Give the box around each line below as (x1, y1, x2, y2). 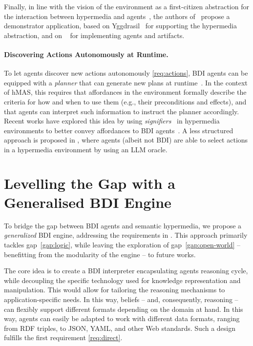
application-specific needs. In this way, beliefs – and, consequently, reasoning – (4, 294, 238, 304)
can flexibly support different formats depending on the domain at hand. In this (4, 304, 243, 314)
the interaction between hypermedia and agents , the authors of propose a (4, 11, 230, 21)
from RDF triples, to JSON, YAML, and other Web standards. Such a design (4, 323, 236, 333)
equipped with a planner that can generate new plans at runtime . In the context (4, 77, 248, 87)
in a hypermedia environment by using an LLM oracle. (4, 144, 168, 154)
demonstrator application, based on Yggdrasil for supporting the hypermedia (4, 20, 237, 31)
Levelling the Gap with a (4, 173, 175, 193)
